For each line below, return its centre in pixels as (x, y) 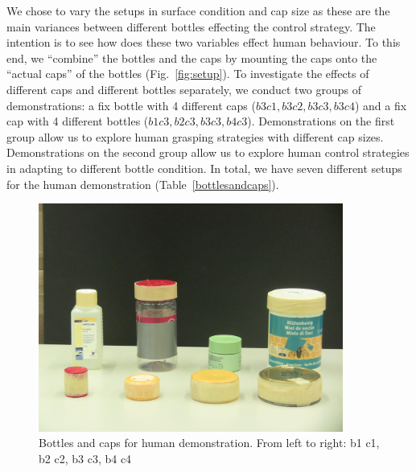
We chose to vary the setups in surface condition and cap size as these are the (198, 10)
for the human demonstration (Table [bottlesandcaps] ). (143, 184)
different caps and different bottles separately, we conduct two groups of (184, 89)
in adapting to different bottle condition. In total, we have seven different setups (204, 168)
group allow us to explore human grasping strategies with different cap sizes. (195, 136)
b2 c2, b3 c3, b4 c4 (85, 458)
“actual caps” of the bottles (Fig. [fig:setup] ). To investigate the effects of (188, 74)
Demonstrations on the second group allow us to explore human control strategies (208, 152)
